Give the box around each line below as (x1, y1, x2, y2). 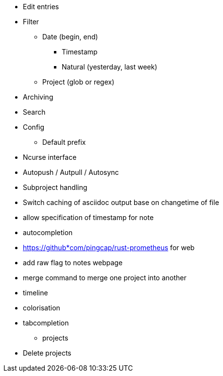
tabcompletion (23, 319, 69, 327)
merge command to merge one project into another (23, 273, 187, 282)
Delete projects (23, 349, 71, 357)
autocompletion (23, 228, 73, 237)
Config (23, 123, 45, 131)
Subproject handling (23, 183, 87, 191)
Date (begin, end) (42, 33, 98, 41)
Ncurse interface (23, 153, 77, 161)
